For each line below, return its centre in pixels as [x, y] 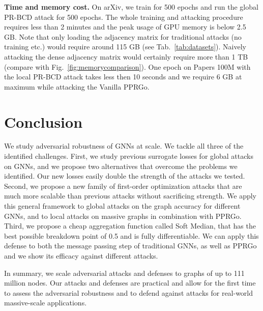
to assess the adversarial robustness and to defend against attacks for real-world [129, 292]
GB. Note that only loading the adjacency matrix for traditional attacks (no [123, 36]
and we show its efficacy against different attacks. [81, 256]
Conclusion [43, 121]
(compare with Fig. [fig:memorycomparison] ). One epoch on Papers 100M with [127, 66]
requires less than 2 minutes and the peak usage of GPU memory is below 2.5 [125, 27]
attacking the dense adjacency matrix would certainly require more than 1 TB [126, 56]
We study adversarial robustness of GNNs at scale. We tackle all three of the [124, 146]
